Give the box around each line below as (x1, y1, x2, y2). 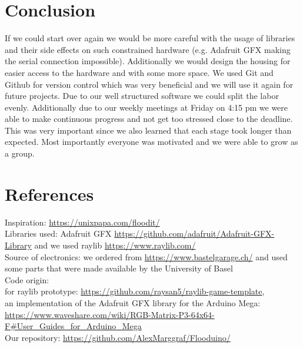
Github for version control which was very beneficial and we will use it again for (5, 78, 294, 90)
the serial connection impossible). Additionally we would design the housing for (5, 55, 291, 67)
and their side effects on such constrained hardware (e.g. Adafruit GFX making (5, 43, 291, 55)
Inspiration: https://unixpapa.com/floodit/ (5, 216, 160, 228)
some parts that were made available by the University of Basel (5, 262, 233, 274)
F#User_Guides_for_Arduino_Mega (5, 320, 142, 332)
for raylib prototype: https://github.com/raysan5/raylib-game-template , (5, 285, 265, 297)
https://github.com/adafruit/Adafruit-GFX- (114, 227, 275, 240)
